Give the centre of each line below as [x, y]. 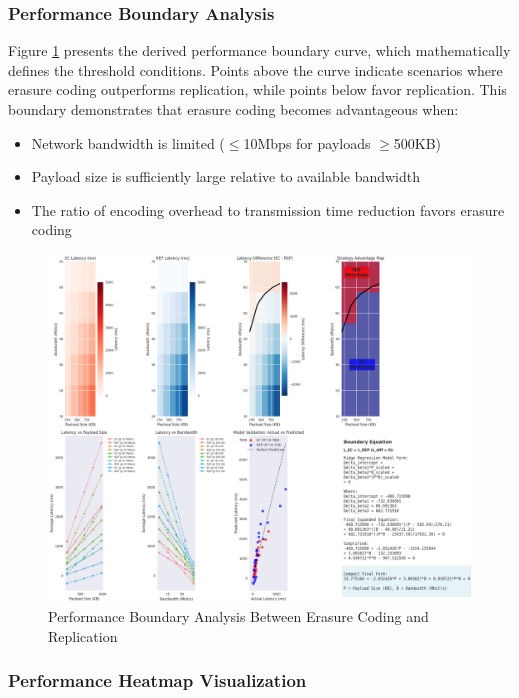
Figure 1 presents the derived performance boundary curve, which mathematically [259, 50]
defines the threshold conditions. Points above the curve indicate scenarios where [255, 69]
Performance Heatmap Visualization [157, 680]
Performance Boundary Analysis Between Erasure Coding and [238, 616]
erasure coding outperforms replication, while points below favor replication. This [257, 89]
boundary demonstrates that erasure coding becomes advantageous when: [233, 109]
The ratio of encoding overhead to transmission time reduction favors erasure [268, 209]
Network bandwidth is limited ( [128, 142]
